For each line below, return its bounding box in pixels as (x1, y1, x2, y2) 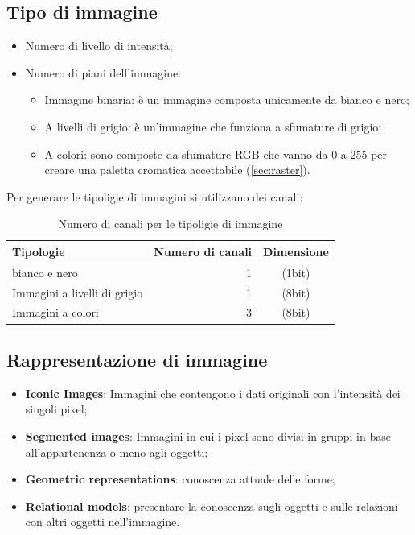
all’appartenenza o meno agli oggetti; (25, 443, 208, 460)
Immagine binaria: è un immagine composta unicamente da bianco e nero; (44, 91, 409, 108)
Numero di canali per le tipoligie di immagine (58, 215, 283, 232)
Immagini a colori (12, 304, 99, 321)
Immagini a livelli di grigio (12, 284, 143, 301)
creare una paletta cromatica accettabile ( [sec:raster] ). (44, 161, 310, 178)
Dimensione (263, 243, 329, 259)
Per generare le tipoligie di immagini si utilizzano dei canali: (6, 188, 303, 205)
